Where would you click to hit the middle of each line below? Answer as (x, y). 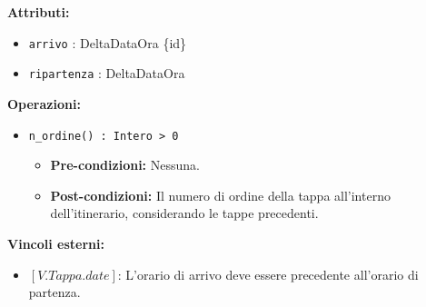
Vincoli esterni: (56, 243)
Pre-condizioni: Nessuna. (125, 165)
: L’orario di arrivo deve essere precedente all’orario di (268, 274)
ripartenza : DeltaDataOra (107, 73)
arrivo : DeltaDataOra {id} (108, 42)
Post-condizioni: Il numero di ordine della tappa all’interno (220, 195)
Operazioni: (44, 103)
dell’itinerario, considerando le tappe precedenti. (184, 213)
